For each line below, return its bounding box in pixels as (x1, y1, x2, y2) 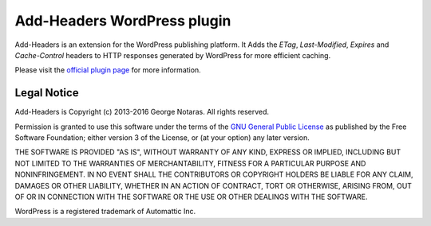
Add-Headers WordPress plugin (14, 12, 231, 29)
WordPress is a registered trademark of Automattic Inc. (14, 207, 196, 216)
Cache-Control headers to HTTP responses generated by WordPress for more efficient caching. (14, 50, 331, 60)
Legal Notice (14, 86, 79, 99)
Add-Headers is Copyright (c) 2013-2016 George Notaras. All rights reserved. (14, 107, 270, 117)
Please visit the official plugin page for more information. (14, 65, 201, 75)
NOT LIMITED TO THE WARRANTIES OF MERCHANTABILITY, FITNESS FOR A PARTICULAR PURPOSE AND (14, 158, 366, 168)
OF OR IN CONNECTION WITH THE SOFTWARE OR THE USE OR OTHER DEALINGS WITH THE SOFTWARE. (14, 192, 368, 201)
